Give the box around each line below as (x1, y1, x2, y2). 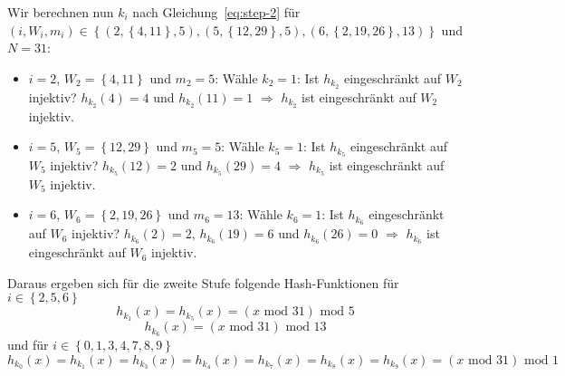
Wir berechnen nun (7, 3, 114, 21)
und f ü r (7, 335, 49, 354)
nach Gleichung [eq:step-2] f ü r (132, 3, 301, 21)
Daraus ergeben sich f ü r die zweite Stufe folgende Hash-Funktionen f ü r (7, 273, 399, 292)
